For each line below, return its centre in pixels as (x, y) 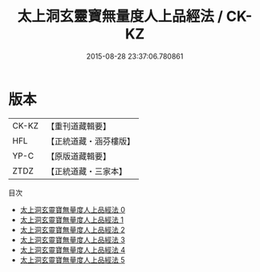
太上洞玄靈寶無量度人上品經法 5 (73, 260)
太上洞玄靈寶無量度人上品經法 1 (72, 219)
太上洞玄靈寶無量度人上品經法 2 (73, 229)
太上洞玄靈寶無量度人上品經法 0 (73, 209)
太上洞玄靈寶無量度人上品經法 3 (73, 240)
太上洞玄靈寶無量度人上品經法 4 (73, 250)
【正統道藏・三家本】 (86, 171)
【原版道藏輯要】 (78, 156)
